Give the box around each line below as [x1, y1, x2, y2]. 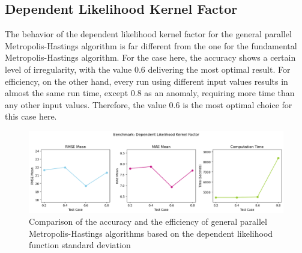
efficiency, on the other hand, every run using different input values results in [5, 75, 288, 87]
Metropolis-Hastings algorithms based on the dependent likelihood [29, 227, 273, 239]
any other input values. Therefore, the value [5, 98, 166, 111]
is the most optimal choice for [183, 98, 292, 111]
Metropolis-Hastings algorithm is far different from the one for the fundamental [5, 39, 297, 52]
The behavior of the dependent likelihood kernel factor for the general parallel [5, 28, 292, 40]
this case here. [5, 110, 57, 123]
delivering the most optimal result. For [148, 62, 291, 75]
